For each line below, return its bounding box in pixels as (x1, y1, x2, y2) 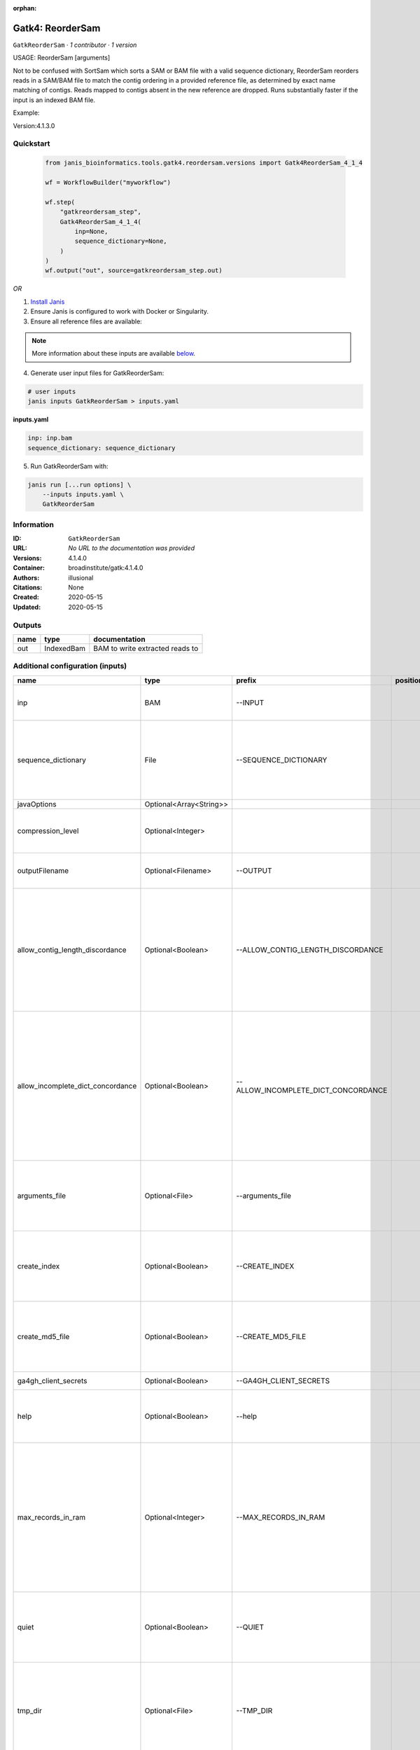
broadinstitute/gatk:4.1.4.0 (68, 563, 143, 572)
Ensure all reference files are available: (30, 317, 143, 325)
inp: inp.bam (27, 434, 73, 442)
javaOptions (17, 799, 57, 808)
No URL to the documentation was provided (68, 544, 195, 552)
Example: (13, 108, 40, 117)
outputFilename (17, 865, 69, 875)
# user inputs (27, 387, 76, 395)
